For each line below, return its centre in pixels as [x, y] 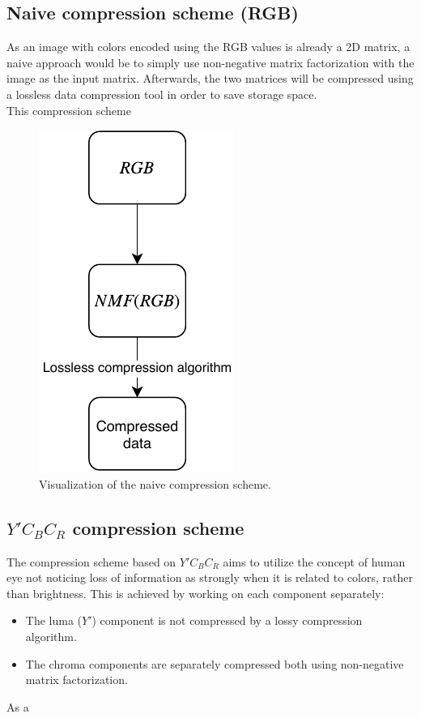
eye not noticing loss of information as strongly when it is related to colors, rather [210, 577]
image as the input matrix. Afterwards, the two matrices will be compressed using [210, 78]
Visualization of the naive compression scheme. [155, 483]
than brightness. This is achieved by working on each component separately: [196, 593]
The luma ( [54, 620]
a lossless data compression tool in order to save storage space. [162, 94]
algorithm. [51, 636]
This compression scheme [69, 110]
